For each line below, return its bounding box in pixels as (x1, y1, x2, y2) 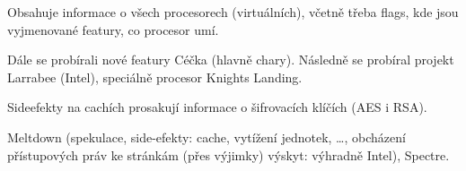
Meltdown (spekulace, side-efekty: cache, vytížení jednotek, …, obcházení (7, 127, 406, 146)
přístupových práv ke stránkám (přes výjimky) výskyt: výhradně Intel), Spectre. (7, 145, 450, 164)
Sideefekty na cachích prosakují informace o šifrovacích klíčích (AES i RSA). (7, 98, 427, 116)
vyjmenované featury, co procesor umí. (7, 20, 219, 38)
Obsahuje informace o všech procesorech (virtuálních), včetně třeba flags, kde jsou (7, 3, 459, 21)
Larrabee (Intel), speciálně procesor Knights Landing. (7, 67, 303, 86)
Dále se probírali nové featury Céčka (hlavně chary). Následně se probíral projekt (7, 50, 454, 69)
